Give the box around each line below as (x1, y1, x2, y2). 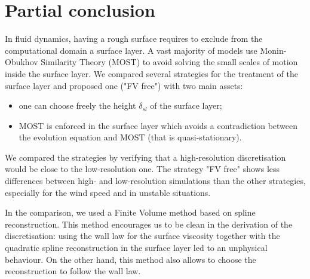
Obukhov (5, 56, 38, 68)
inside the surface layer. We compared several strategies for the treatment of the (5, 67, 298, 79)
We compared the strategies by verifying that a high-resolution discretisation (5, 151, 286, 163)
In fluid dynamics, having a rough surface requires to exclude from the (5, 32, 263, 45)
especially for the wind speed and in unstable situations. (5, 186, 211, 198)
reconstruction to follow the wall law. (5, 265, 141, 277)
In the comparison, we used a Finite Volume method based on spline (5, 206, 256, 219)
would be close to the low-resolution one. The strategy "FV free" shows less (5, 163, 280, 175)
